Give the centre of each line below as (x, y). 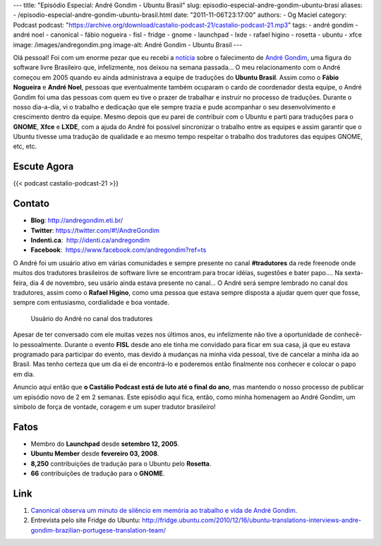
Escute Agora (43, 167)
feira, (20, 283)
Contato (31, 204)
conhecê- (348, 334)
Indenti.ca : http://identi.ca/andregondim (90, 241)
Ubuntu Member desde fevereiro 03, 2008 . (95, 454)
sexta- (354, 273)
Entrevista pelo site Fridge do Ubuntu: (86, 520)
